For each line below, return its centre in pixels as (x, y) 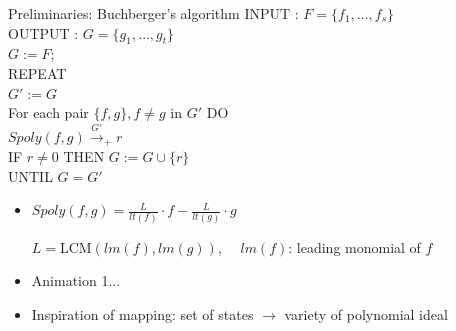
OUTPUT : (43, 32)
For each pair (48, 112)
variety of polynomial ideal (366, 313)
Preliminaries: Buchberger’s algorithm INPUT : (153, 13)
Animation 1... (76, 280)
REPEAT (37, 72)
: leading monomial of (354, 246)
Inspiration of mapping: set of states (142, 313)
